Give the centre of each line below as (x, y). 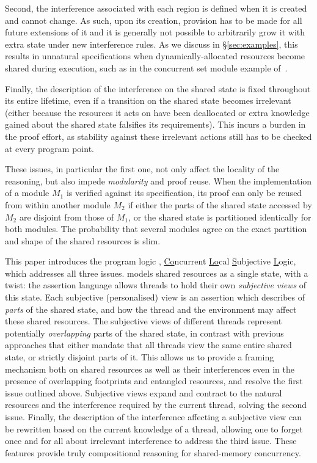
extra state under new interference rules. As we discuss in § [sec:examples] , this (151, 44)
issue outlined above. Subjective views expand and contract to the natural (144, 392)
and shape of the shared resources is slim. (83, 240)
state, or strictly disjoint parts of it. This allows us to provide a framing (140, 357)
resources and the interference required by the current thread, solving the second (156, 405)
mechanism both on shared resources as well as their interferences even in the (150, 369)
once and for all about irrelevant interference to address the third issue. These (151, 441)
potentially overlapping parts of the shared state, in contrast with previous (144, 333)
